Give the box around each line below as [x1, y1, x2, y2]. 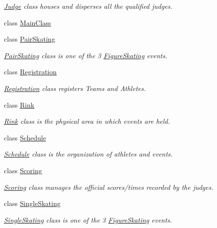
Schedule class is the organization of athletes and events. [4, 149, 173, 159]
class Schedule [4, 132, 46, 142]
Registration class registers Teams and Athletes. [4, 83, 146, 93]
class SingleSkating [4, 198, 61, 208]
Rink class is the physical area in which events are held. [4, 116, 170, 126]
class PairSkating [4, 34, 55, 44]
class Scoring [4, 165, 42, 175]
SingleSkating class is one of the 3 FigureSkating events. [4, 214, 172, 225]
